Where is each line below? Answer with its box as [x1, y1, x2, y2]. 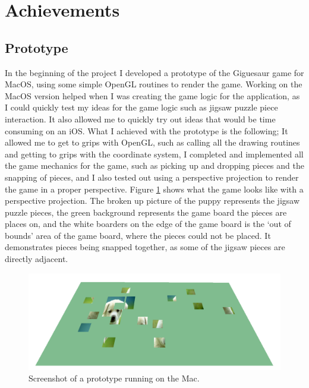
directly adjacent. [5, 253, 68, 265]
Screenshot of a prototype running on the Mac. [29, 372, 200, 384]
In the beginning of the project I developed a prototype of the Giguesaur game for [5, 66, 304, 78]
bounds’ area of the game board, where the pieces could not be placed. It [5, 229, 271, 241]
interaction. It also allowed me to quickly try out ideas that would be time [5, 112, 276, 125]
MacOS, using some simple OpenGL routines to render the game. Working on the [5, 78, 302, 90]
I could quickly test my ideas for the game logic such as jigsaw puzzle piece [5, 101, 278, 113]
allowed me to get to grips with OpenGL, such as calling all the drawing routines [5, 136, 300, 149]
